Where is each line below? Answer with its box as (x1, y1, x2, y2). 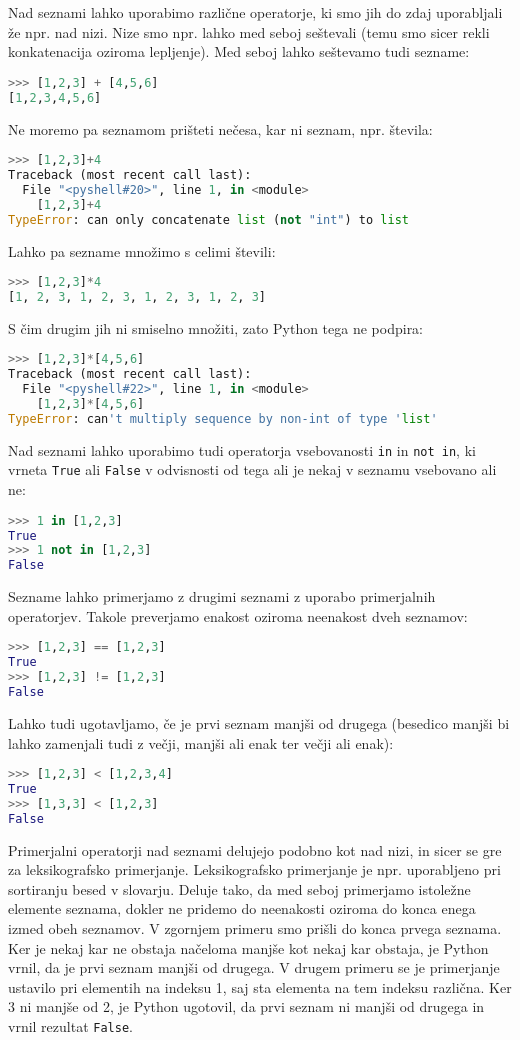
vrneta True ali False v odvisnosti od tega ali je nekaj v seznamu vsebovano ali (8, 459, 497, 480)
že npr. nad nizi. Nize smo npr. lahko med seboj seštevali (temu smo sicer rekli (8, 21, 490, 42)
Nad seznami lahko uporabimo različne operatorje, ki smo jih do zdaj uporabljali (8, 2, 503, 22)
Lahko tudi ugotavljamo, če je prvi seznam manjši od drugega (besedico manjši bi (8, 712, 510, 733)
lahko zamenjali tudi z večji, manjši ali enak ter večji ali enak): (8, 732, 394, 753)
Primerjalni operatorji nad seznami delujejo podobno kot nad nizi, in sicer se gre (8, 839, 502, 860)
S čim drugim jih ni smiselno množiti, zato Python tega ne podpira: (8, 317, 424, 338)
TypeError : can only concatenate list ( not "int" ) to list (8, 212, 409, 227)
